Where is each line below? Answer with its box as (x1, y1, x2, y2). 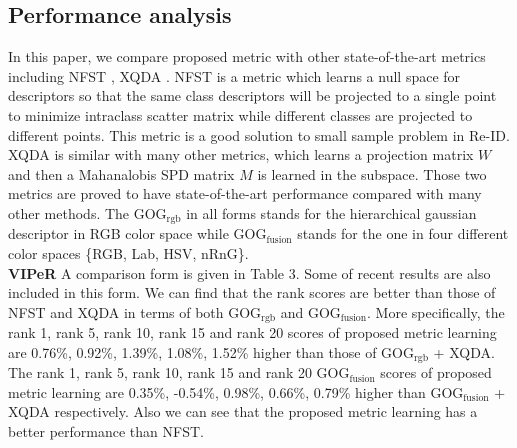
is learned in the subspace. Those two (257, 163, 487, 184)
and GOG (280, 301, 341, 322)
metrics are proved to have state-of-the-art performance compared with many (8, 183, 482, 204)
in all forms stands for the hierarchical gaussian (186, 202, 477, 223)
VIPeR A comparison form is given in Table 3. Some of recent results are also (8, 262, 491, 283)
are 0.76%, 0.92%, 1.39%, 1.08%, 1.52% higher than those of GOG (8, 341, 414, 362)
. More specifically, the (367, 301, 505, 322)
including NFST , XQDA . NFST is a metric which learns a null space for (8, 65, 461, 86)
